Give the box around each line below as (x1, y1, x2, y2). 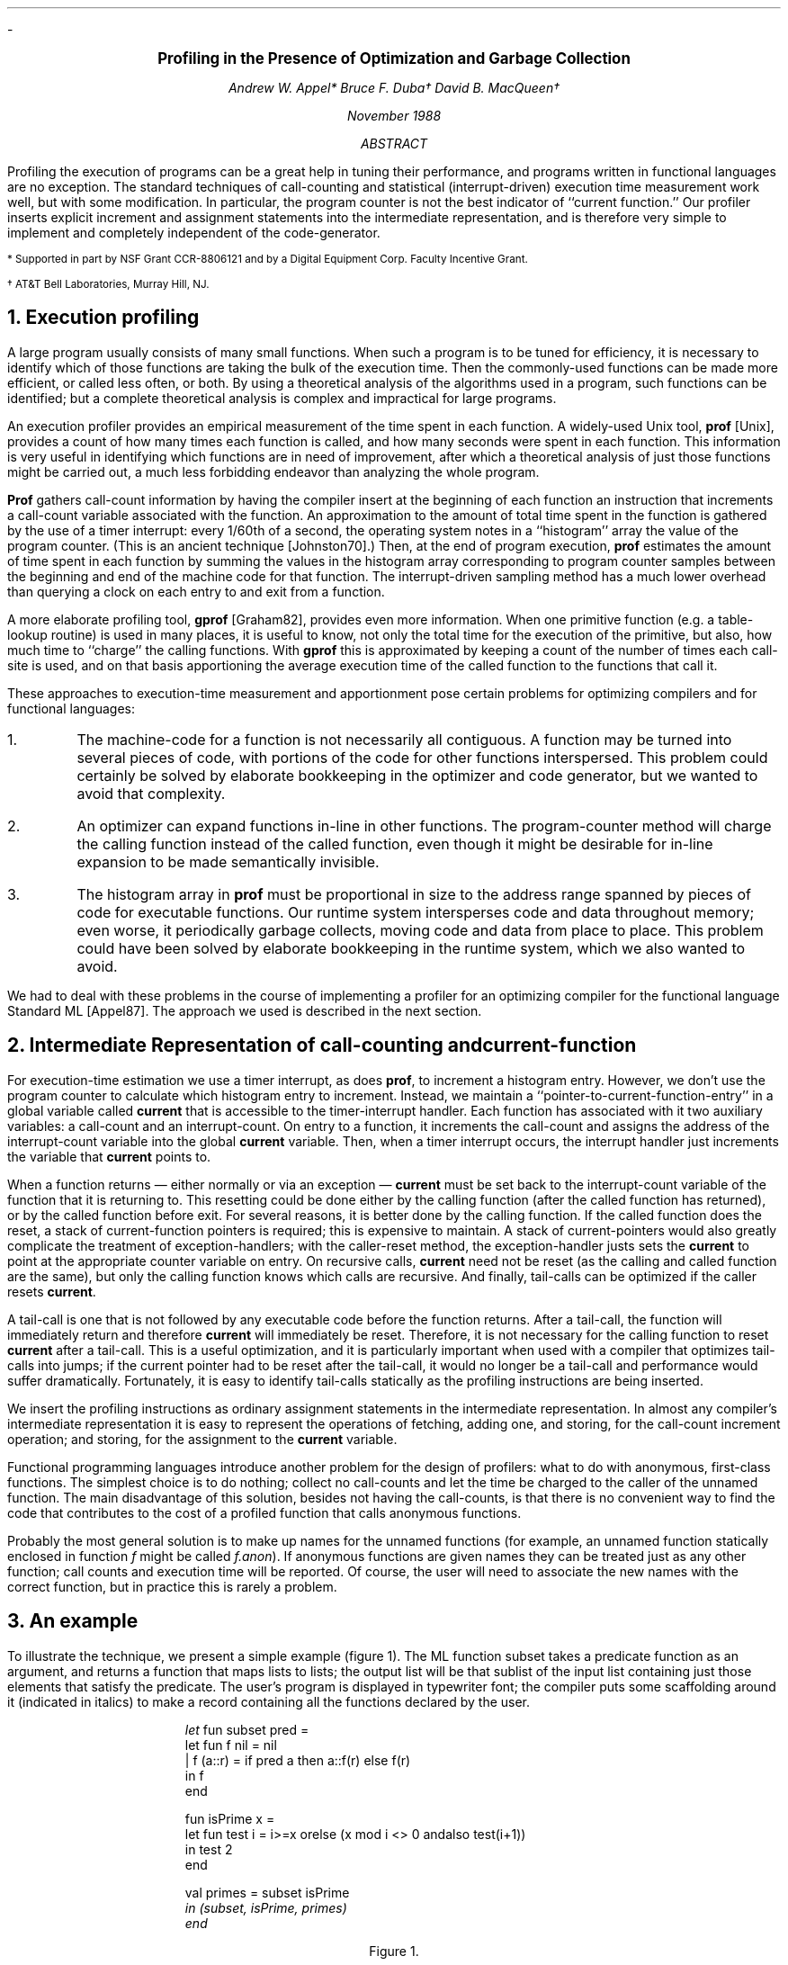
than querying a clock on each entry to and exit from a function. (7, 583, 385, 599)
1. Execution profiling (7, 306, 200, 329)
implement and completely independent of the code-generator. (7, 225, 381, 240)
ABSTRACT (360, 136, 428, 151)
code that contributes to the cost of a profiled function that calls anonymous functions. (7, 1504, 522, 1521)
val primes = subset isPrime (184, 1884, 350, 1900)
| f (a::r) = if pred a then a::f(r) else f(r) (184, 1752, 411, 1768)
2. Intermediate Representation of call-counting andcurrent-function (7, 1034, 637, 1057)
